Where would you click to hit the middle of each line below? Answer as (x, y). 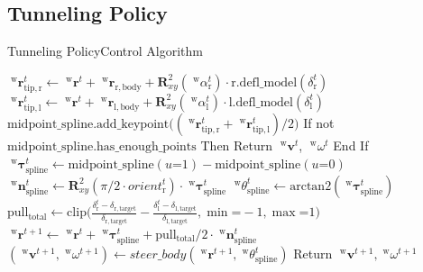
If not (319, 123)
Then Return (237, 145)
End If (351, 145)
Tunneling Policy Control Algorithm (105, 51)
